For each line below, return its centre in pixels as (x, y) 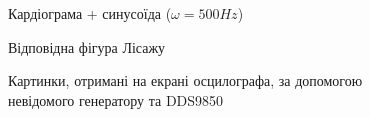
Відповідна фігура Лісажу (87, 46)
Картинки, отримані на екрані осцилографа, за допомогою (185, 80)
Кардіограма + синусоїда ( (90, 13)
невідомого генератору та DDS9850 (116, 99)
